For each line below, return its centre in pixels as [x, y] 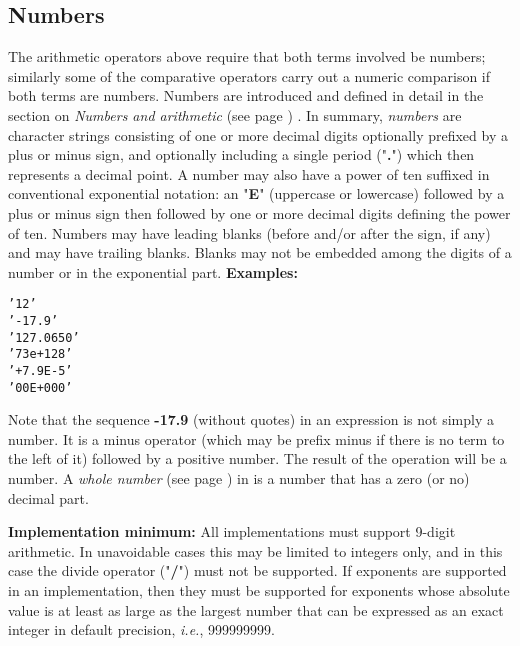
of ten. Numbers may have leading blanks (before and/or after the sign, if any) [249, 232]
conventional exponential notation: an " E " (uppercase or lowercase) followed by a [256, 193]
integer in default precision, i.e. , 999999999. [141, 629]
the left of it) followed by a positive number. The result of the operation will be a [257, 458]
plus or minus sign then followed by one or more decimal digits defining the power [259, 212]
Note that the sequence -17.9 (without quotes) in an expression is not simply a [251, 419]
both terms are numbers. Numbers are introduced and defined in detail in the [246, 95]
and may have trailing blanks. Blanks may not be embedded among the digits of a [260, 252]
